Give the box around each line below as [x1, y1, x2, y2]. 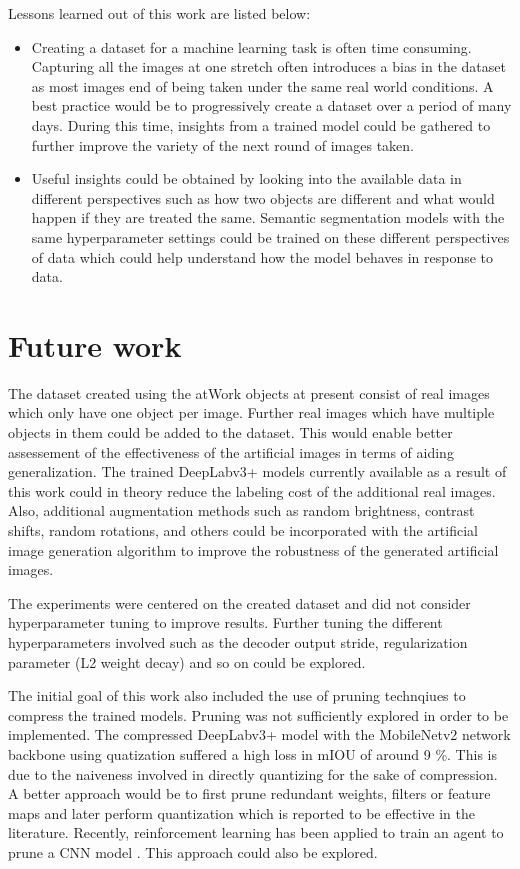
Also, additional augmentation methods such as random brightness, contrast [8, 500, 475, 521]
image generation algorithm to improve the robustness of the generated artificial [8, 539, 499, 560]
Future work [8, 324, 182, 365]
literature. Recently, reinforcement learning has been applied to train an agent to [8, 822, 504, 843]
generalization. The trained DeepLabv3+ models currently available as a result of [8, 461, 507, 482]
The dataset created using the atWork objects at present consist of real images [8, 382, 490, 403]
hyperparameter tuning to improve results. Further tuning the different [8, 612, 443, 633]
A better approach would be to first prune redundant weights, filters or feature [8, 783, 491, 804]
